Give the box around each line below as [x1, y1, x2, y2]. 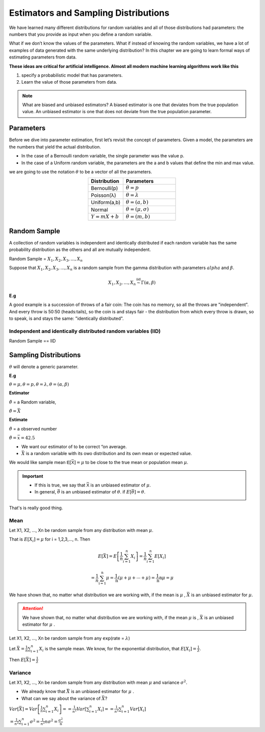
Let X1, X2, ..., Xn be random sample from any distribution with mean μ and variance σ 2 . [9, 679, 187, 686]
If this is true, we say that [34, 482, 85, 488]
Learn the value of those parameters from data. [21, 79, 117, 85]
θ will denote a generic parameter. [9, 364, 79, 370]
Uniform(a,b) [91, 199, 121, 206]
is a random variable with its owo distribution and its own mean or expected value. [26, 450, 192, 456]
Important [22, 473, 44, 479]
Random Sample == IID [9, 338, 56, 344]
